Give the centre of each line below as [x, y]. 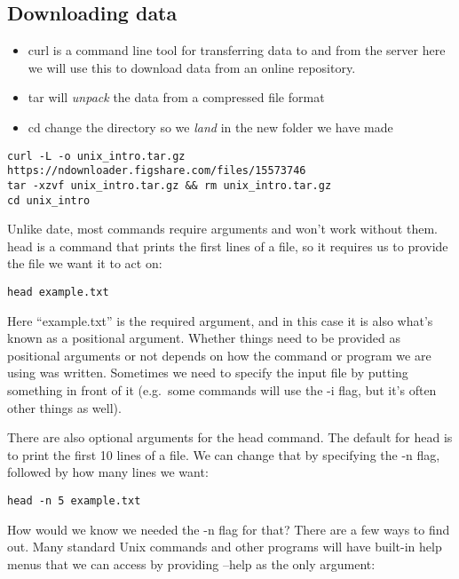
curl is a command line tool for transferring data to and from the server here [237, 50]
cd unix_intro [49, 200]
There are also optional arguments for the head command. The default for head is [230, 437]
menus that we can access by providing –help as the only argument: [191, 563]
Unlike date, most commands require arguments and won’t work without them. [222, 229]
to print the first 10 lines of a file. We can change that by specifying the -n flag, [224, 454]
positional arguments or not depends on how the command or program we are [219, 355]
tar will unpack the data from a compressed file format [176, 97]
